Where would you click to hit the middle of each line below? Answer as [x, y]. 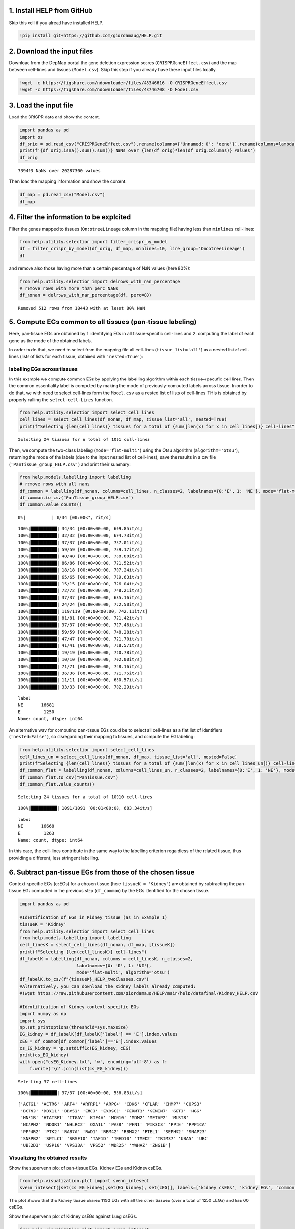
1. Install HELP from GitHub [51, 11]
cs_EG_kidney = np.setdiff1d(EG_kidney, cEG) [75, 1048]
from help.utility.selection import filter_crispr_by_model [93, 242]
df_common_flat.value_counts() [57, 784]
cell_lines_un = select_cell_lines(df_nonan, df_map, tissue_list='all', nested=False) [128, 757]
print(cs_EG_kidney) [44, 1055]
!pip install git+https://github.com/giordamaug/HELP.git [91, 35]
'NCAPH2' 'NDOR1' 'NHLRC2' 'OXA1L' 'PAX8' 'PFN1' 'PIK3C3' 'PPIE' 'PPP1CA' [114, 1125]
